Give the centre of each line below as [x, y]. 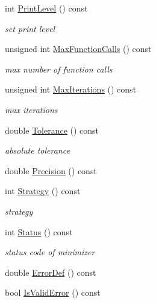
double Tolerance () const [52, 130]
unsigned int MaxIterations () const [71, 89]
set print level [30, 28]
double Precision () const [51, 170]
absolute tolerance [37, 150]
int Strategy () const [43, 191]
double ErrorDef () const [51, 272]
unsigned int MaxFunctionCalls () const [78, 49]
